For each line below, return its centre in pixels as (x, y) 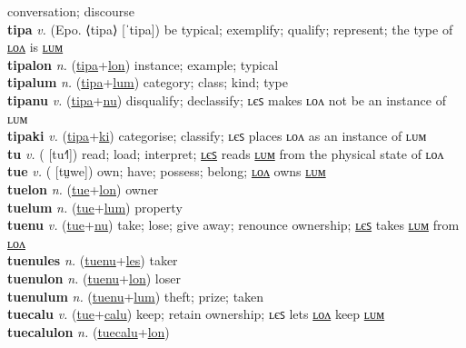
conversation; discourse (71, 11)
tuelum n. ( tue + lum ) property (95, 207)
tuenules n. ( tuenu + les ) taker (93, 260)
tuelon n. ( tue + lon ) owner (83, 189)
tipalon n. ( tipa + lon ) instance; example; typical (143, 64)
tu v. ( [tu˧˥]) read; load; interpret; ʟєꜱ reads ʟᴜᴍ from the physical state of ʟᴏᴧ (226, 153)
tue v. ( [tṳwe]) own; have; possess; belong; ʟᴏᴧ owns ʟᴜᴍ (167, 171)
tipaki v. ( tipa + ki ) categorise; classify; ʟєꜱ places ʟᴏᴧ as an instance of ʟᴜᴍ (217, 136)
